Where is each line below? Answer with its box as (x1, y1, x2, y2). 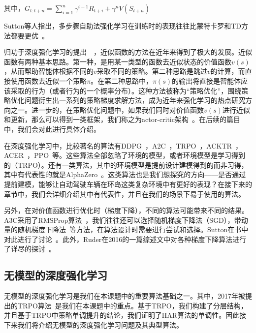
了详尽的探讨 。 (4, 243, 56, 254)
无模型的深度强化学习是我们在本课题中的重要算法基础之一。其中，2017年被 (4, 291, 245, 301)
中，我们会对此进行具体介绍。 (4, 123, 100, 134)
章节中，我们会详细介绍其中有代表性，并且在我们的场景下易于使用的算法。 (4, 188, 245, 199)
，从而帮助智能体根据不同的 (4, 66, 94, 76)
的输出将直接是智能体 (172, 75, 241, 86)
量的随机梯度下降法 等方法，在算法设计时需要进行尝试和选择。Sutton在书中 (4, 224, 249, 235)
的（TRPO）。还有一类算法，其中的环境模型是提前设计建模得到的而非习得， (4, 159, 248, 170)
